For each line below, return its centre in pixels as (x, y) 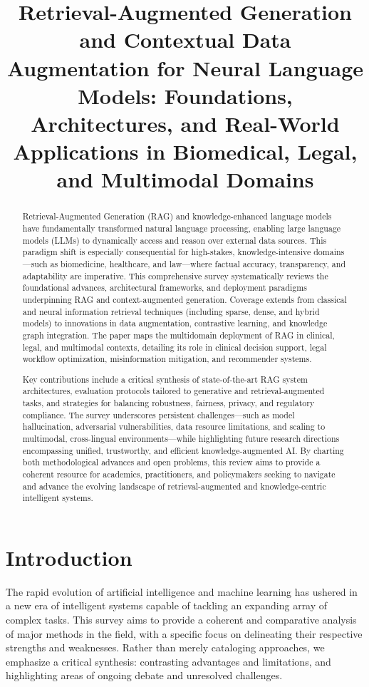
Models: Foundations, (185, 95)
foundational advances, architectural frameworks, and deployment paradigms (165, 288)
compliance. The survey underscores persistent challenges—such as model (158, 414)
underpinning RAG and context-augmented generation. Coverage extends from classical (184, 299)
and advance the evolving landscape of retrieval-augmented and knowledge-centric (174, 486)
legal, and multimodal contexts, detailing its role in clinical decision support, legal (175, 347)
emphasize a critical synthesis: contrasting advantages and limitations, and (168, 661)
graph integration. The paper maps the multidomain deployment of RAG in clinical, (178, 335)
